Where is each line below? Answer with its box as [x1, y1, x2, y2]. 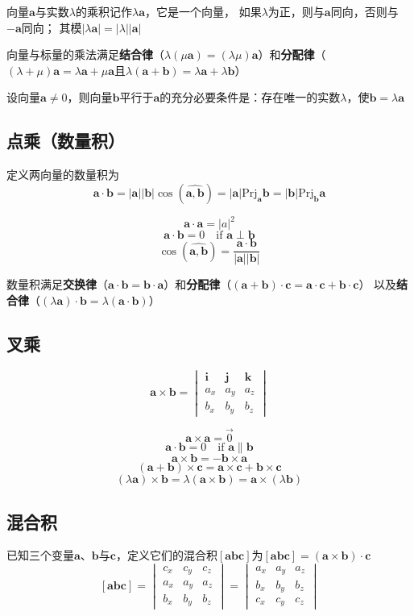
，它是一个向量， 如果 [145, 3, 262, 19]
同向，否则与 [330, 3, 399, 19]
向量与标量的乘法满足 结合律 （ [6, 46, 164, 63]
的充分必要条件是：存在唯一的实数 [159, 89, 341, 106]
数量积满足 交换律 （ [6, 276, 108, 293]
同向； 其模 [21, 19, 82, 35]
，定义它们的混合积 [115, 547, 217, 564]
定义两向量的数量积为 [6, 166, 119, 183]
